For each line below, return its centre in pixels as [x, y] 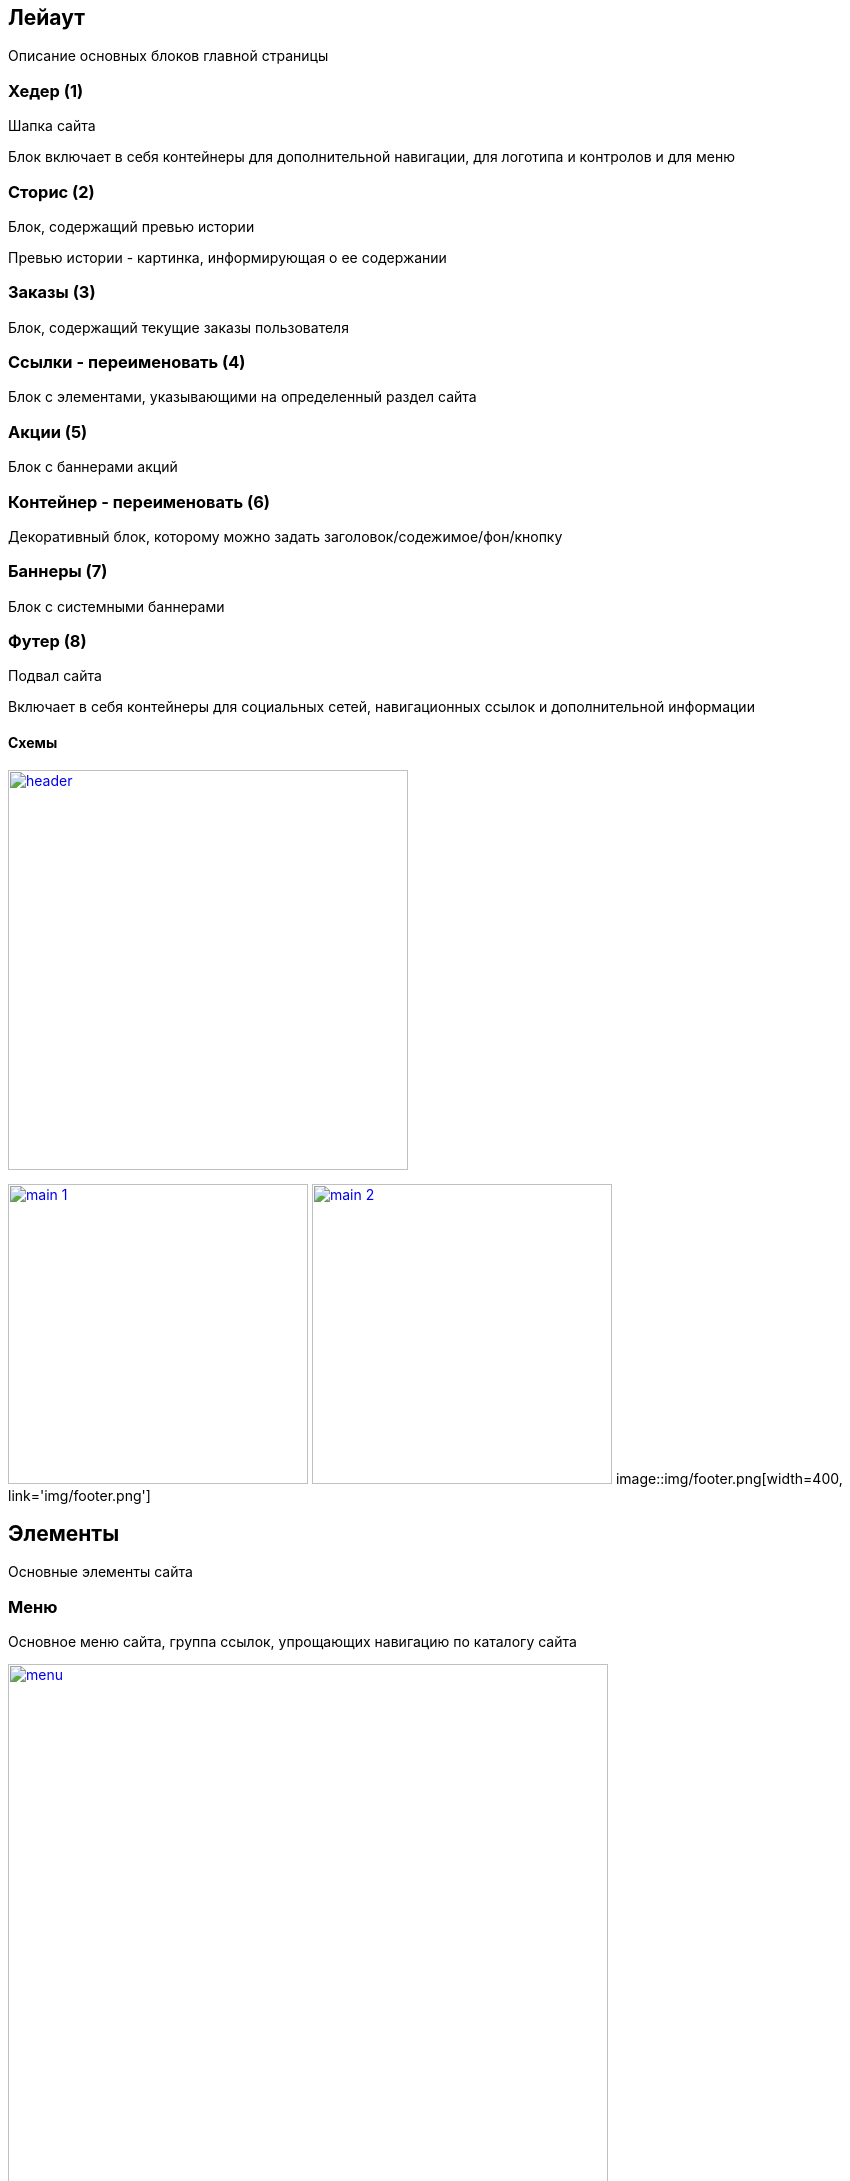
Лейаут [46, 17]
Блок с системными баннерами [116, 606]
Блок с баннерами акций [93, 467]
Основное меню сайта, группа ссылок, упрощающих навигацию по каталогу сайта [292, 1642]
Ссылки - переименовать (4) [127, 362]
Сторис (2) [51, 191]
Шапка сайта [52, 126]
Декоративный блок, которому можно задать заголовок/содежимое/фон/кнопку [285, 536]
